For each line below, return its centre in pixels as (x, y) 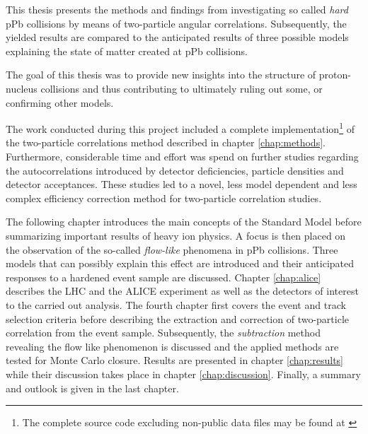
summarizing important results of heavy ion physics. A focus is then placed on (176, 235)
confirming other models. (60, 102)
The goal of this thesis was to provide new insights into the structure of (161, 75)
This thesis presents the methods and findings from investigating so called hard (177, 9)
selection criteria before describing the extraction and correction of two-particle (178, 318)
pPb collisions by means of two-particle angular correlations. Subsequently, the (176, 23)
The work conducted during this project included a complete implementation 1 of (180, 128)
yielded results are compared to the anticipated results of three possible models (177, 37)
